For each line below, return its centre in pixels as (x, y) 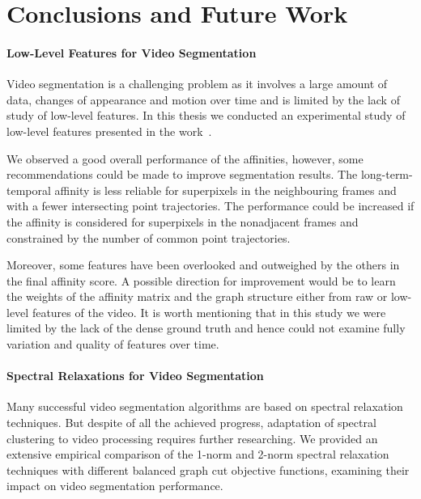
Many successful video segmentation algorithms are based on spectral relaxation (205, 406)
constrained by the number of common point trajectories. (149, 237)
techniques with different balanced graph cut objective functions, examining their (208, 469)
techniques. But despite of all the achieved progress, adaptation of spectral (191, 423)
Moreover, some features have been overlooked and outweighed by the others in (203, 265)
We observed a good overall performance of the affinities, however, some (185, 158)
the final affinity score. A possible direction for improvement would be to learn (201, 280)
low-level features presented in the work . (109, 131)
